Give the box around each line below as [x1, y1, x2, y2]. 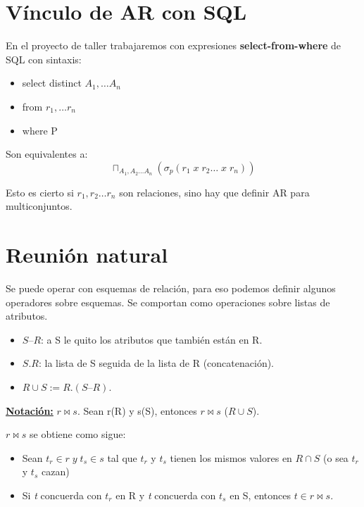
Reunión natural [6, 240, 168, 269]
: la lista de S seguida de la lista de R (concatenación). [38, 356, 275, 370]
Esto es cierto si [6, 184, 74, 199]
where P [22, 123, 58, 137]
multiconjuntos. [6, 199, 73, 213]
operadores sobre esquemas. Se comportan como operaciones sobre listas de [6, 294, 330, 309]
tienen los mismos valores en [170, 450, 292, 465]
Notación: [6, 403, 54, 418]
